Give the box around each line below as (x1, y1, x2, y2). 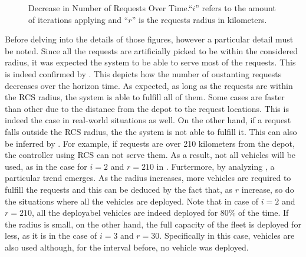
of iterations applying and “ (28, 13, 129, 25)
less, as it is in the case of (5, 229, 97, 242)
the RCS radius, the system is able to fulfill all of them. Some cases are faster (5, 91, 285, 103)
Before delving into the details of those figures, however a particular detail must (5, 33, 294, 45)
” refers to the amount (195, 2, 276, 14)
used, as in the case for (5, 160, 87, 172)
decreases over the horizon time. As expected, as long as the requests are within (5, 79, 293, 91)
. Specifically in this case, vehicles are (159, 229, 295, 242)
